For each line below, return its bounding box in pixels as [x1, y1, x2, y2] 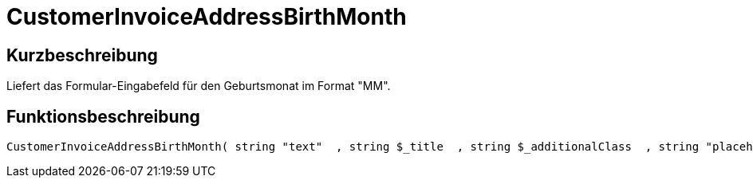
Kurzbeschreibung [6, 45, 158, 65]
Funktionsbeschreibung [6, 106, 200, 127]
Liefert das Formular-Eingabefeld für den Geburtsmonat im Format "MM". [6, 79, 391, 93]
